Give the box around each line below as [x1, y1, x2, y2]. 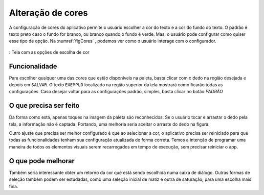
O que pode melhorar [9, 157, 75, 165]
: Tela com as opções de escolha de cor [9, 49, 90, 55]
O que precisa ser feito [9, 101, 80, 110]
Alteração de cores [9, 7, 88, 18]
